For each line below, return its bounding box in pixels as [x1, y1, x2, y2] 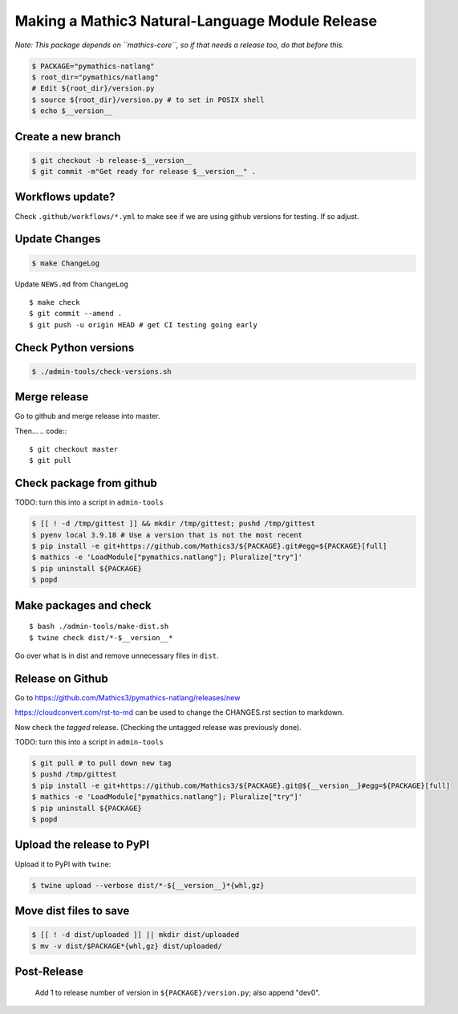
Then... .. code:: [14, 426, 67, 436]
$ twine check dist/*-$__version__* [29, 633, 173, 642]
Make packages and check [14, 598, 152, 612]
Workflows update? [14, 190, 116, 204]
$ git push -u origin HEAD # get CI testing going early [29, 320, 258, 329]
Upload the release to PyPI [14, 838, 150, 852]
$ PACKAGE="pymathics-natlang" [31, 61, 156, 71]
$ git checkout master [29, 445, 119, 454]
